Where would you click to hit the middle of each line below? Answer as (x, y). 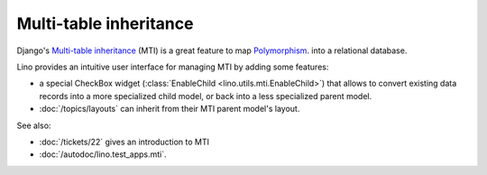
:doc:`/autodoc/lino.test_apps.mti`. (103, 154)
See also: (34, 125)
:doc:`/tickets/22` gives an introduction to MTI (124, 142)
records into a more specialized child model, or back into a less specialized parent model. (206, 96)
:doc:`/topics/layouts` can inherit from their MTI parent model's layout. (170, 109)
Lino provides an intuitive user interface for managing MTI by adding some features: (173, 67)
